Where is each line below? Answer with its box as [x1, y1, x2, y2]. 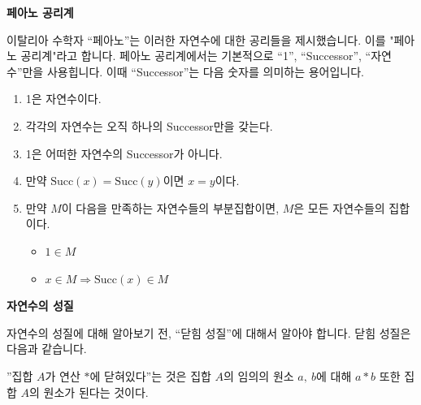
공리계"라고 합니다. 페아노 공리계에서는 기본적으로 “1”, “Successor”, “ [20, 47, 371, 64]
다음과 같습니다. [7, 340, 87, 357]
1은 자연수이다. [25, 90, 102, 107]
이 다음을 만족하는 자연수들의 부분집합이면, [61, 199, 280, 216]
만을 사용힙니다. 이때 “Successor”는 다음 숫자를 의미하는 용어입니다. [22, 62, 364, 80]
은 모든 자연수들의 [293, 199, 385, 216]
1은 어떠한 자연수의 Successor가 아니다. [25, 144, 223, 162]
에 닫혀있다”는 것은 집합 [89, 367, 211, 384]
